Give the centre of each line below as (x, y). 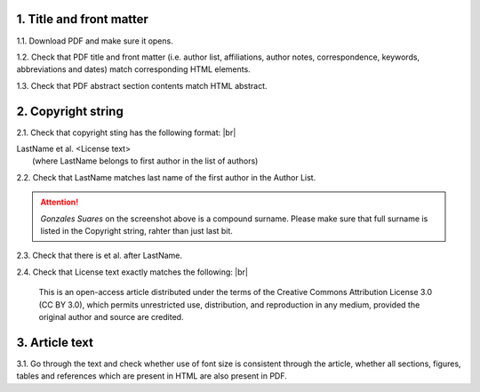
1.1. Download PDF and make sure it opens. (95, 41)
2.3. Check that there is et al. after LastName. (99, 256)
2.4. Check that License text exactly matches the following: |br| (132, 272)
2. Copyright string (70, 111)
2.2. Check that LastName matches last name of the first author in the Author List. (166, 177)
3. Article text (55, 342)
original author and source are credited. (111, 316)
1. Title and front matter (82, 19)
